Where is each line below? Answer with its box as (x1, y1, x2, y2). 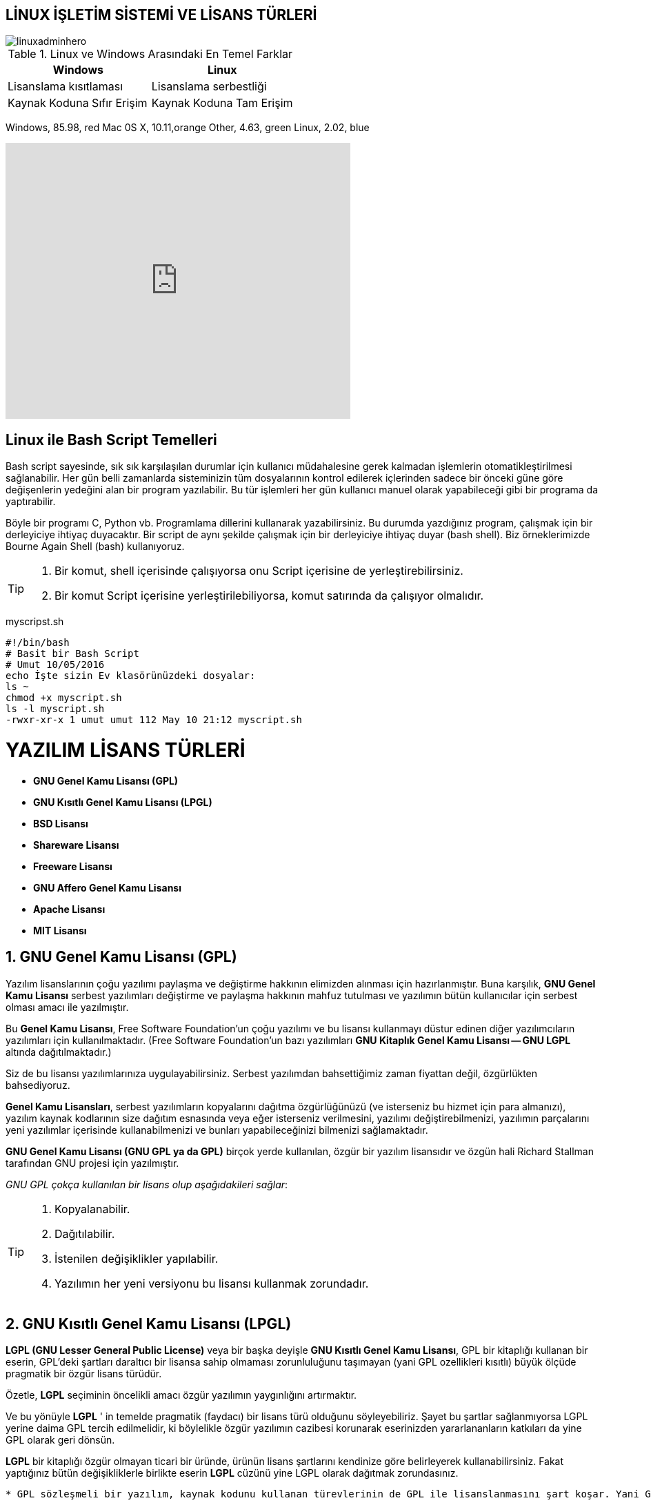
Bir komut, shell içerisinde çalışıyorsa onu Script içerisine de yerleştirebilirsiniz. (54, 564, 463, 578)
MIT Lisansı (33, 924, 87, 936)
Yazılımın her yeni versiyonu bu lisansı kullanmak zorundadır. (54, 1276, 369, 1290)
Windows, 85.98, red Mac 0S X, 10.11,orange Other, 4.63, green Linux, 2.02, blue (6, 121, 370, 134)
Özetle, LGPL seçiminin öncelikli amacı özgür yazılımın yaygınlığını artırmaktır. (6, 1389, 357, 1401)
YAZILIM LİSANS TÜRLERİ (6, 738, 246, 763)
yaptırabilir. (6, 495, 56, 508)
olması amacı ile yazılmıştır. (6, 1001, 129, 1013)
